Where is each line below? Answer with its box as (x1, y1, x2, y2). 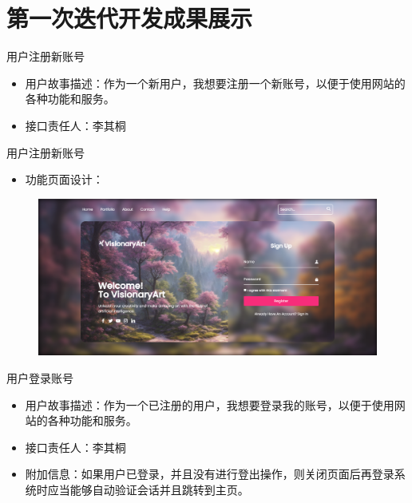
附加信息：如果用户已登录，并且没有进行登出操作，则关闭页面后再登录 (25, 465, 394, 482)
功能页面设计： (25, 171, 104, 188)
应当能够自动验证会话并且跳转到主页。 (47, 481, 249, 497)
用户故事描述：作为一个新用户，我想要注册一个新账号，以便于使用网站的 (25, 74, 406, 91)
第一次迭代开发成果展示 (6, 2, 253, 34)
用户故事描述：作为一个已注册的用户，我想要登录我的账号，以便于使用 (25, 396, 394, 413)
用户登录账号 (6, 369, 73, 386)
